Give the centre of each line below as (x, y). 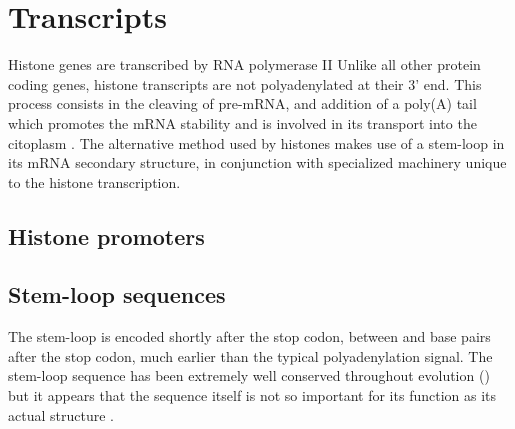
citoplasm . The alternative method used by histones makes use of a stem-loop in (256, 142)
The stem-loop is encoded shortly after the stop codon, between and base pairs (249, 336)
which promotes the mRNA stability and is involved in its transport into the (242, 122)
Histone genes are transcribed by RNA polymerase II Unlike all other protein (244, 64)
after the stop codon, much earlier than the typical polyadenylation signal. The (250, 355)
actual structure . (61, 414)
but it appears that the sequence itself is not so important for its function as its (252, 395)
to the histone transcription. (94, 181)
